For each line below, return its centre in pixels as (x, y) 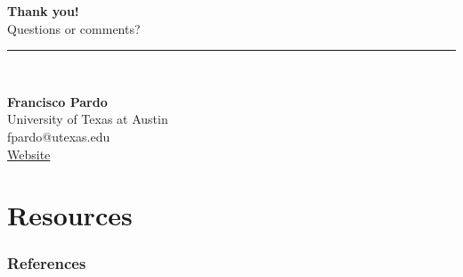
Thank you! (43, 11)
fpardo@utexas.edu (59, 136)
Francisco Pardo (57, 101)
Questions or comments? (74, 28)
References (47, 263)
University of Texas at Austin (88, 119)
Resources (70, 215)
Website (29, 154)
